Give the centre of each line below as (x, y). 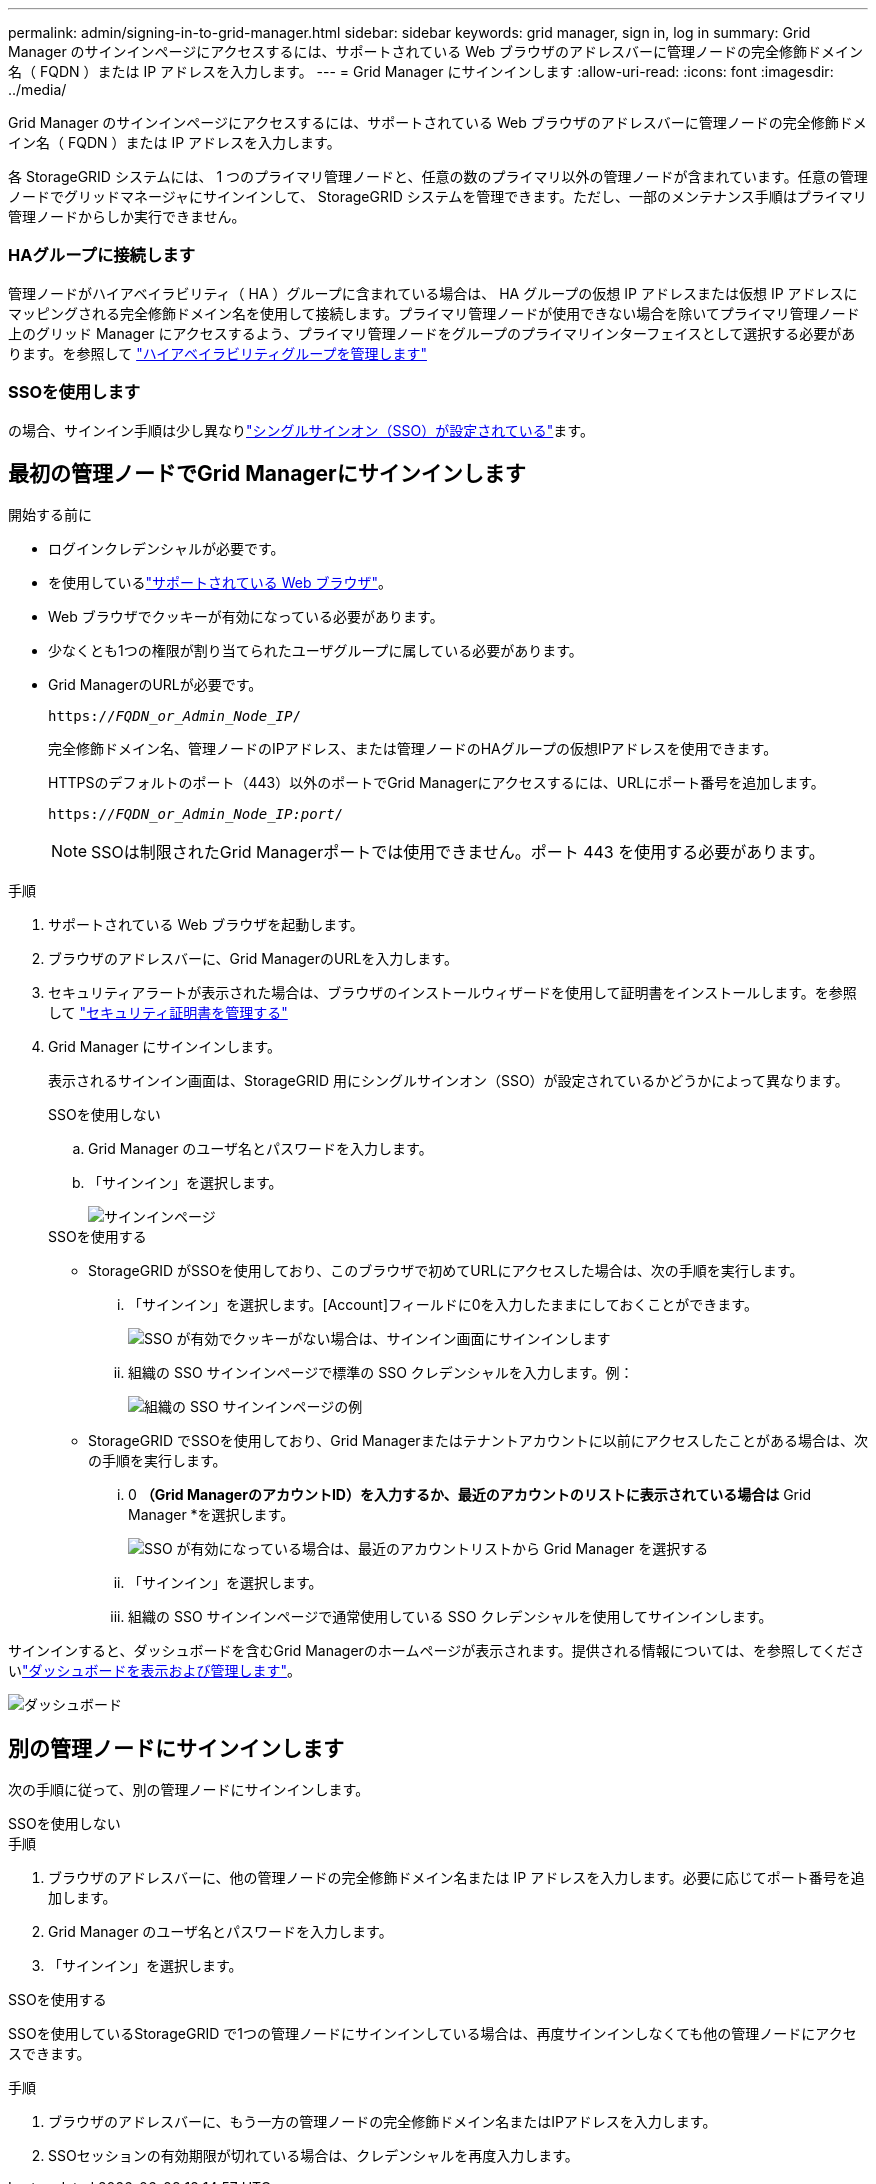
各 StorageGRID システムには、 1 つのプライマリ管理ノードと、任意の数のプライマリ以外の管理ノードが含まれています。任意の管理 (438, 176)
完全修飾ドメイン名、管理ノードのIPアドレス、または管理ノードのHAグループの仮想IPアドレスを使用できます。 (413, 749)
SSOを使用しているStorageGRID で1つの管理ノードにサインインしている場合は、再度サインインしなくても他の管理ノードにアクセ (432, 2034)
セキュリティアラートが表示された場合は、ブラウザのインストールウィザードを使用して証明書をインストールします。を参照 (452, 993)
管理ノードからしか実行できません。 (127, 216)
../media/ (37, 89)
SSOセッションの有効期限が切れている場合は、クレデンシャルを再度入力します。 (313, 2156)
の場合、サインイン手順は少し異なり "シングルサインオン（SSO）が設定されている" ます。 (301, 430)
